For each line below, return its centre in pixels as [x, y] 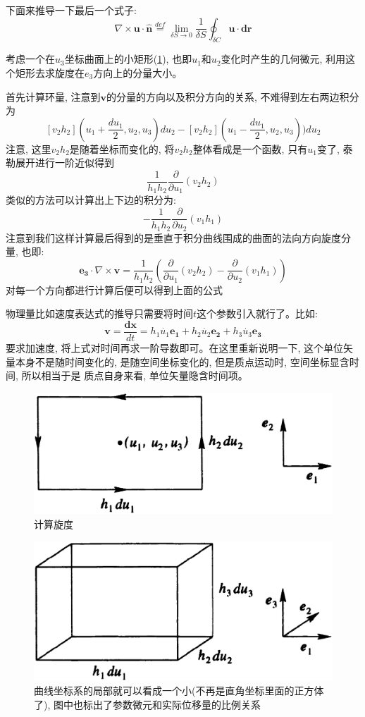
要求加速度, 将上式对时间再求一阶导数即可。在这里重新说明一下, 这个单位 [175, 348]
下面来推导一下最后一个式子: [71, 10]
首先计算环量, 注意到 [53, 96]
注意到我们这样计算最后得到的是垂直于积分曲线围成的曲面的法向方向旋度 [173, 237]
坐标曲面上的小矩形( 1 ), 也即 [128, 59]
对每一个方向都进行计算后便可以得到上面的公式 [114, 289]
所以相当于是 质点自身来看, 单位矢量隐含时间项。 [135, 375]
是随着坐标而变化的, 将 [122, 148]
